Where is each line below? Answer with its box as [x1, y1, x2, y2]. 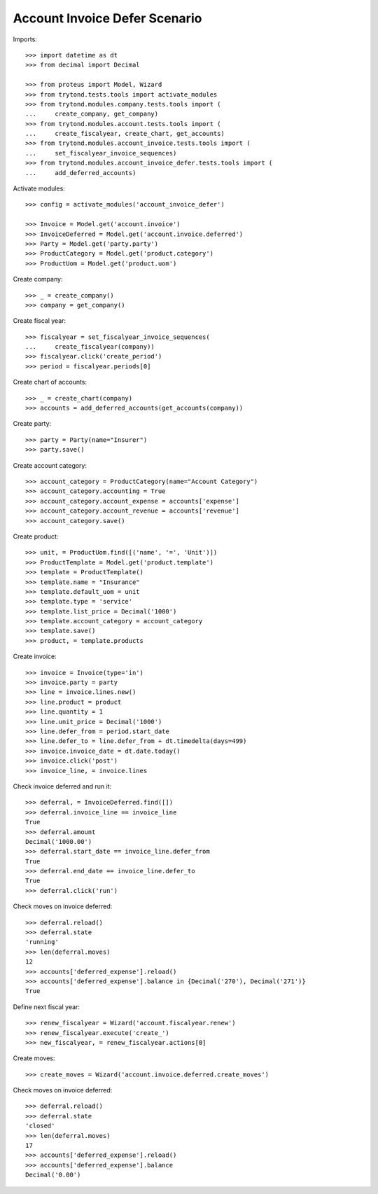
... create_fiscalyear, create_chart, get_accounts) [25, 130, 225, 138]
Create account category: [13, 461, 87, 469]
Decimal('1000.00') [25, 838, 92, 845]
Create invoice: [13, 652, 57, 661]
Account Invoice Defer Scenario [13, 11, 202, 26]
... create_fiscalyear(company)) [25, 343, 155, 351]
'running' [25, 938, 59, 946]
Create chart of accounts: [13, 378, 87, 387]
